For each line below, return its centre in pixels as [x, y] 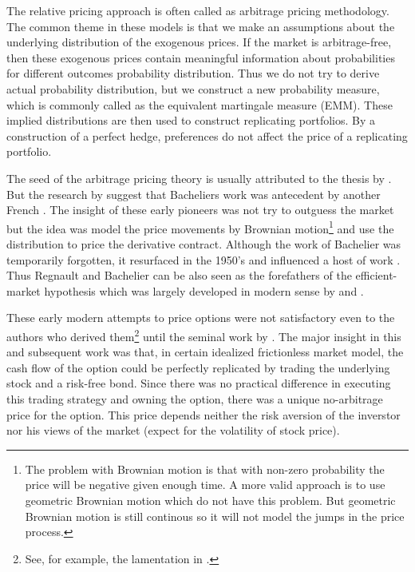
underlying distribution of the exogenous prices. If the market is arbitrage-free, [199, 42]
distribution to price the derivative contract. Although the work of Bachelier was [204, 243]
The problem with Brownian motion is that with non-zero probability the [205, 469]
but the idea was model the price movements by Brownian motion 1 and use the [200, 227]
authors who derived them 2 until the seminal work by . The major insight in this [204, 335]
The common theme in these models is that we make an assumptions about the [201, 26]
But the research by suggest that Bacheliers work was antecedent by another [194, 194]
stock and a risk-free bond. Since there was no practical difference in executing [199, 383]
